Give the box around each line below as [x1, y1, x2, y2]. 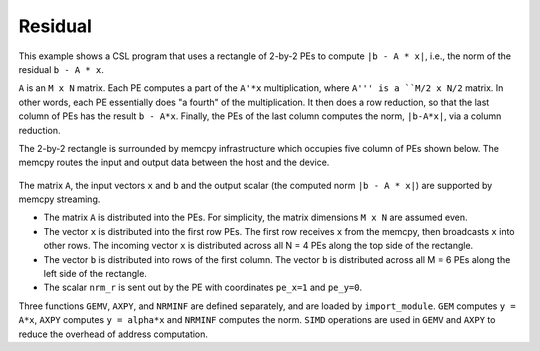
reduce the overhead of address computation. [18, 328, 209, 340]
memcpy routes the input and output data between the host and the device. [18, 156, 330, 169]
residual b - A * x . [18, 63, 104, 75]
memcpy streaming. [18, 193, 101, 205]
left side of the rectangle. [43, 268, 147, 280]
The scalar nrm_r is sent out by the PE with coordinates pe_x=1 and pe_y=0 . [43, 281, 363, 294]
